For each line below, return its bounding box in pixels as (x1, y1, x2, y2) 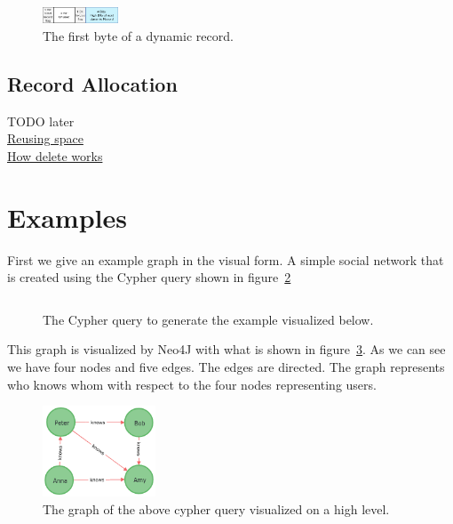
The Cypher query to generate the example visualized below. (43, 310, 374, 328)
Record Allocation (7, 69, 178, 97)
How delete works (7, 146, 103, 165)
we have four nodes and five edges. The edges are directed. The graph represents (7, 358, 445, 376)
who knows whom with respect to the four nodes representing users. (7, 375, 377, 393)
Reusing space (7, 129, 83, 148)
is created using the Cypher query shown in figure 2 (7, 268, 291, 286)
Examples (7, 198, 127, 235)
